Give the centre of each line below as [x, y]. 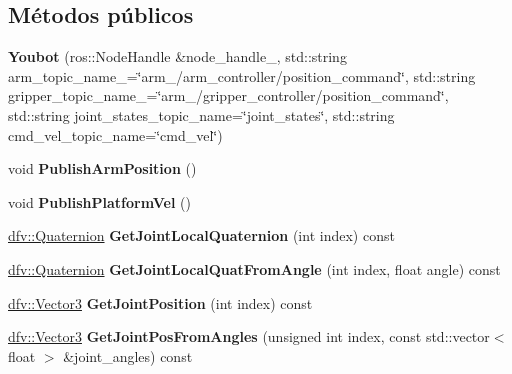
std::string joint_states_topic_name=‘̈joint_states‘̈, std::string [201, 114]
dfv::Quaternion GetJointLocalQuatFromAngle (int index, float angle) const [254, 268]
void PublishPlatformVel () [99, 201]
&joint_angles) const [128, 355]
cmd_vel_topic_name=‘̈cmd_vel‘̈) [115, 134]
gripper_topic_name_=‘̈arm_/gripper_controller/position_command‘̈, [228, 95]
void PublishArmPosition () [102, 168]
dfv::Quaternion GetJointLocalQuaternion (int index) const [201, 235]
